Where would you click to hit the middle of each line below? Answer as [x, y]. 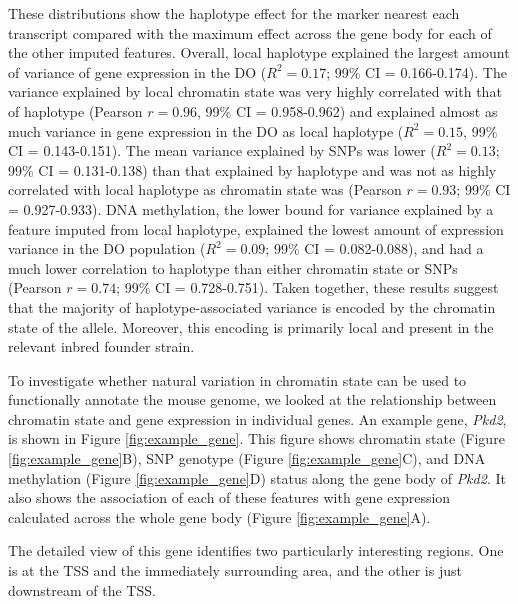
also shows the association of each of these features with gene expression [229, 497]
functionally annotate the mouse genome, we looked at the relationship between [252, 399]
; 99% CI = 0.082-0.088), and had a [374, 248]
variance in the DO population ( [107, 248]
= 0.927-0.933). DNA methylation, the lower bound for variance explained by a [251, 208]
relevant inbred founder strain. [101, 346]
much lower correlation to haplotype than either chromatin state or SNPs [233, 267]
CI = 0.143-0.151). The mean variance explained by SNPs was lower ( [222, 150]
